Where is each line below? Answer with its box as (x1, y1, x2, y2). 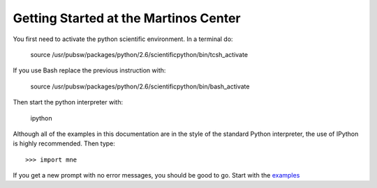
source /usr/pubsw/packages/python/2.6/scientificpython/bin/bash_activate (30, 82, 250, 91)
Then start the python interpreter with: (13, 98, 124, 107)
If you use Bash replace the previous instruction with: (13, 66, 166, 75)
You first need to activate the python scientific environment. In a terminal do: (13, 35, 233, 43)
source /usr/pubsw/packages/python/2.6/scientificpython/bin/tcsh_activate (30, 50, 248, 58)
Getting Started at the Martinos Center (13, 10, 241, 26)
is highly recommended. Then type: (13, 139, 115, 148)
